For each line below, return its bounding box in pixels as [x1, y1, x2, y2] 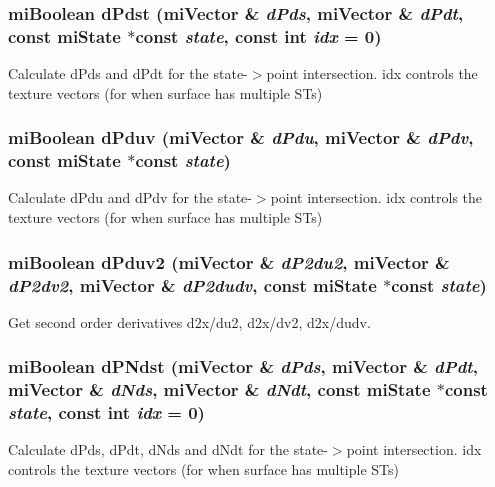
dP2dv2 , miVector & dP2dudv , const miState [8, 272, 377, 297]
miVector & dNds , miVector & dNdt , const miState [8, 377, 431, 402]
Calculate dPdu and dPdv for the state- [8, 187, 252, 208]
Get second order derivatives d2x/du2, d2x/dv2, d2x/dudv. [8, 311, 371, 332]
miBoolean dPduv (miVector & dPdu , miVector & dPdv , [8, 125, 474, 150]
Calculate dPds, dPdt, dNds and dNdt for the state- [8, 439, 328, 460]
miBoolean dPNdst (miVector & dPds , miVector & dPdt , [8, 354, 478, 379]
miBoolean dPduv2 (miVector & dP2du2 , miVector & [8, 249, 450, 274]
